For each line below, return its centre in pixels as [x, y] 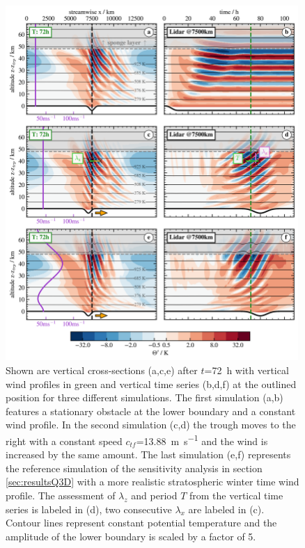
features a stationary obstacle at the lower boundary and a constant [151, 411]
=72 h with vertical [247, 370]
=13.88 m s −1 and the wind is [202, 440]
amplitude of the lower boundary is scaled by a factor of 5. [131, 536]
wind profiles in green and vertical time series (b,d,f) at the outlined [151, 384]
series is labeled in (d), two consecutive [89, 509]
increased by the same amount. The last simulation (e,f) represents [148, 454]
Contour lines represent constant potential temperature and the [141, 523]
